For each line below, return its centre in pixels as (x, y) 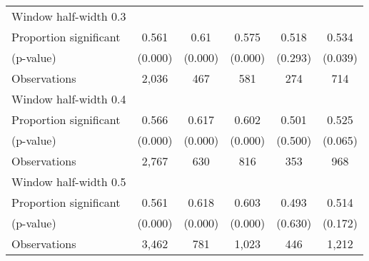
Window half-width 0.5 (69, 181)
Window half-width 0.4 (69, 99)
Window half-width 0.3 (69, 16)
